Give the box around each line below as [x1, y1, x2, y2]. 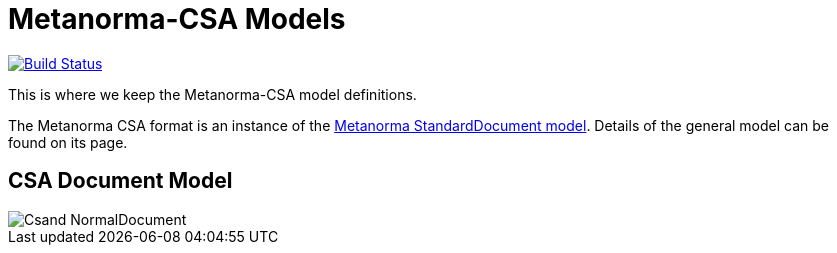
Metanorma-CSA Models [8, 2, 346, 36]
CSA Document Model [8, 168, 233, 194]
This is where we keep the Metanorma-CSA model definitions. [8, 85, 417, 103]
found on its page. [8, 133, 128, 151]
